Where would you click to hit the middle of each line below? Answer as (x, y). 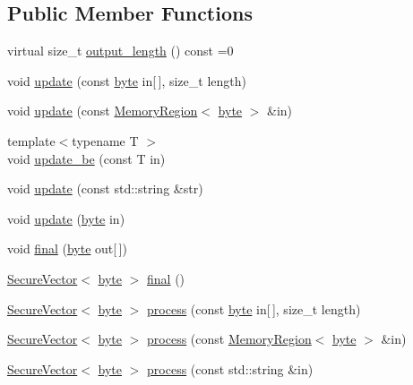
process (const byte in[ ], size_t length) (254, 308)
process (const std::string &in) (230, 368)
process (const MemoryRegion (229, 339)
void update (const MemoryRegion (103, 111)
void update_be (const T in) (86, 158)
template (31, 140)
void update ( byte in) (66, 218)
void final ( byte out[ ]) (67, 248)
